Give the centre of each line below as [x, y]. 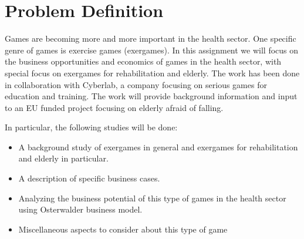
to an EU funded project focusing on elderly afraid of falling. [114, 107]
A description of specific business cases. [89, 178]
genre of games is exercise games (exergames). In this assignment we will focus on [152, 50]
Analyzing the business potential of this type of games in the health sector [152, 198]
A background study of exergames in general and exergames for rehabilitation [158, 147]
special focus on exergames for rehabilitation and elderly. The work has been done [152, 73]
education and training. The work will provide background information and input [151, 96]
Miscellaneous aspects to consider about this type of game [123, 229]
